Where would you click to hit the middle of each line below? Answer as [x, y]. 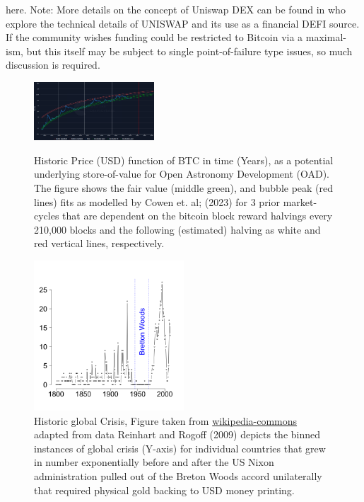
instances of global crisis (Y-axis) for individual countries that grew [180, 448]
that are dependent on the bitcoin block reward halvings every [198, 216]
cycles [47, 216]
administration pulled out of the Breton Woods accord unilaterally [178, 476]
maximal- [326, 37]
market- [300, 201]
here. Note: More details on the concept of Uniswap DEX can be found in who [176, 9]
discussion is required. [53, 65]
